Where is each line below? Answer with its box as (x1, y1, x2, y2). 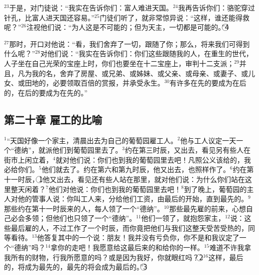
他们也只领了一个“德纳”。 (52, 213, 136, 223)
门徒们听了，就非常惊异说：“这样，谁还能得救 (100, 12, 250, 22)
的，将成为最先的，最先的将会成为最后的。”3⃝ (4, 262, 147, 272)
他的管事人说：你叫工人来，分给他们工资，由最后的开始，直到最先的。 (17, 193, 248, 204)
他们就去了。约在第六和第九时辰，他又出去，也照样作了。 (41, 164, 230, 175)
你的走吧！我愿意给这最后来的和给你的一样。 (57, 242, 204, 253)
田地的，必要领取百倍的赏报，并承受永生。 (24, 78, 164, 88)
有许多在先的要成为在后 (169, 78, 247, 88)
